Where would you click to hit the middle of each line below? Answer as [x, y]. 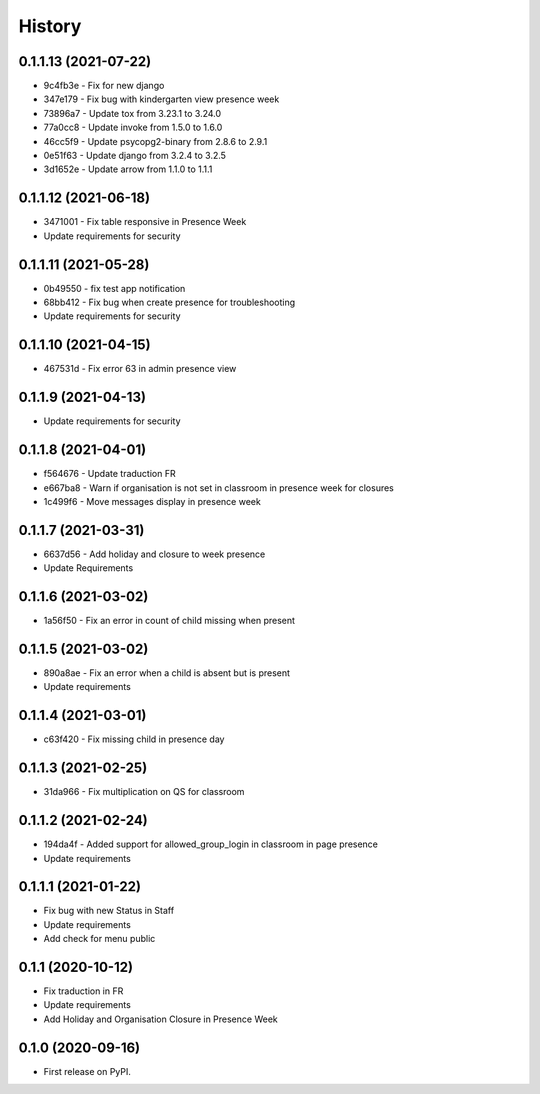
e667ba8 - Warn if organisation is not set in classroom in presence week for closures [218, 487]
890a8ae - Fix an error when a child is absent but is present [166, 673]
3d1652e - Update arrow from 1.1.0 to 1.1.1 [128, 169]
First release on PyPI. [87, 1071]
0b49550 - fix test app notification [114, 288]
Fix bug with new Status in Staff [109, 911]
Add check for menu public [99, 939]
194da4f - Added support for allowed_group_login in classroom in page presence [211, 844]
